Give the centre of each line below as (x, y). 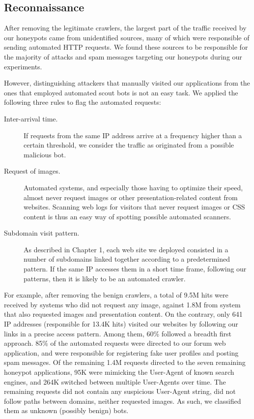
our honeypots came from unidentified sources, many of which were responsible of (127, 37)
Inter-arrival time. (31, 118)
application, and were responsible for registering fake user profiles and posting (121, 352)
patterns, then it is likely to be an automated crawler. (105, 278)
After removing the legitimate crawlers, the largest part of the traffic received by (125, 28)
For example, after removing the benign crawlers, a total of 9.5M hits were (116, 295)
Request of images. (32, 171)
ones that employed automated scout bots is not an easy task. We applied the (121, 92)
